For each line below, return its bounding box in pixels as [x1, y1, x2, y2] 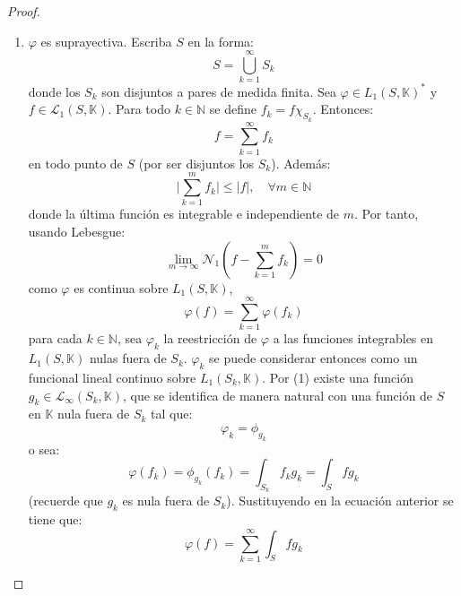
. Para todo [108, 99, 170, 118]
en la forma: [187, 31, 255, 50]
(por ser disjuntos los [138, 153, 255, 172]
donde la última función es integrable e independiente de [28, 204, 340, 223]
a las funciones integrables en [273, 329, 434, 348]
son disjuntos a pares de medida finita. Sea [101, 82, 336, 100]
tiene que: [28, 510, 83, 529]
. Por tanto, [354, 204, 419, 223]
